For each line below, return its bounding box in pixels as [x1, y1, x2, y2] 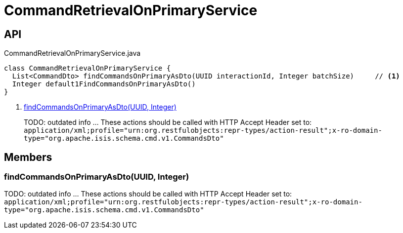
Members [4, 151, 52, 163]
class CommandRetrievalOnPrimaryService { [4, 64, 171, 73]
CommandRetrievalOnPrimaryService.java [4, 49, 141, 58]
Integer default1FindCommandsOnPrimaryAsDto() [12, 80, 196, 88]
